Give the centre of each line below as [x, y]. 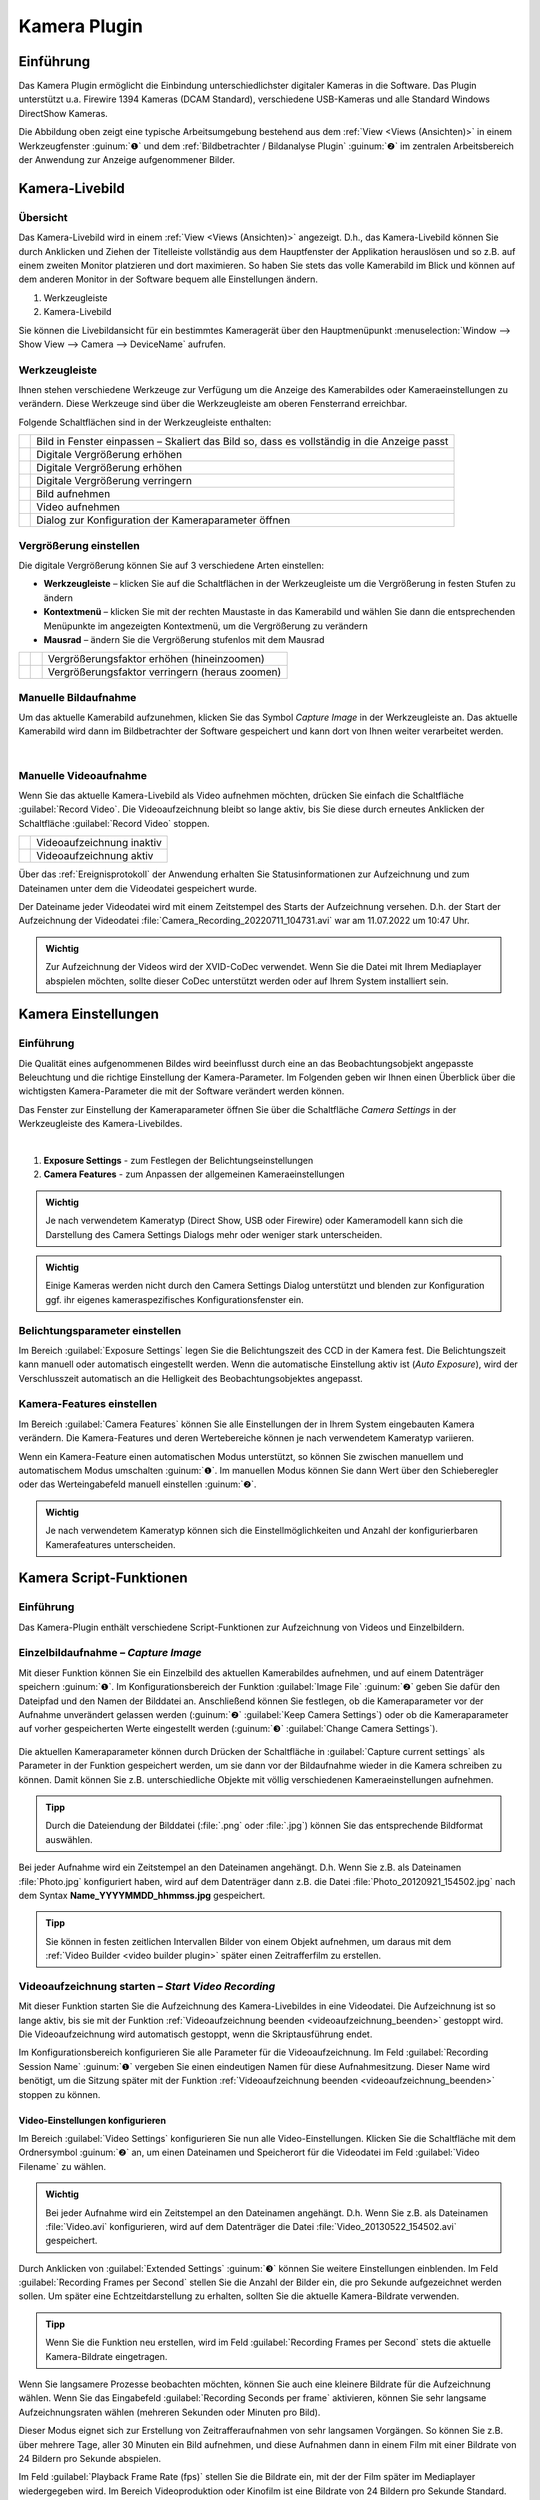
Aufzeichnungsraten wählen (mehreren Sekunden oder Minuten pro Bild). [169, 2412]
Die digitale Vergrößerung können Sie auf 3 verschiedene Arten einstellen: [171, 565]
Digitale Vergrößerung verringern [114, 481]
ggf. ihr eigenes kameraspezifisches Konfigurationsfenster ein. [174, 1299]
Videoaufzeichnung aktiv [95, 856]
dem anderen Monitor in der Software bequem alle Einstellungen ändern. [168, 279]
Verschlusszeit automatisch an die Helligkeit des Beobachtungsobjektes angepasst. [191, 1378]
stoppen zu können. [59, 2094]
